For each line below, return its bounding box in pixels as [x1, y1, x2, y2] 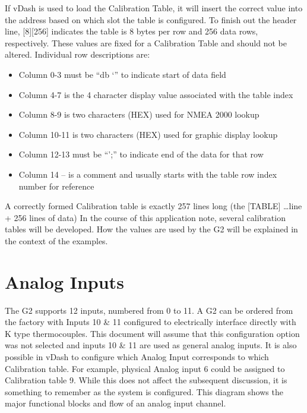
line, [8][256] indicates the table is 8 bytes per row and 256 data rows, [5, 25, 258, 37]
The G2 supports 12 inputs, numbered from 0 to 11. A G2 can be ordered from [5, 304, 293, 316]
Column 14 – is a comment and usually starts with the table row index [18, 168, 277, 180]
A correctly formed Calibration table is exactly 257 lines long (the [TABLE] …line [5, 200, 302, 212]
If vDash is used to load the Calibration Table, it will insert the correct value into [5, 2, 303, 14]
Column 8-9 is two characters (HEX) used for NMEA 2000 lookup [18, 108, 259, 121]
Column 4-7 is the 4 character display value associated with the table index [18, 88, 293, 100]
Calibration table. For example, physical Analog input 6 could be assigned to [5, 362, 285, 374]
